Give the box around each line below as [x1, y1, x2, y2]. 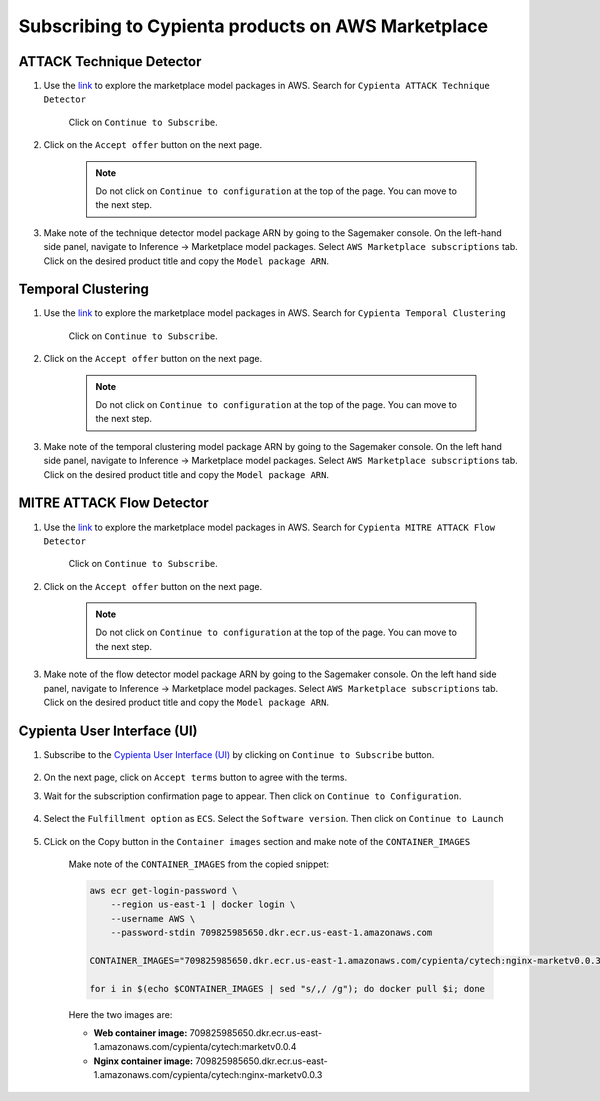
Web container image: [93, 1026, 188, 1039]
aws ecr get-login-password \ [89, 885, 238, 896]
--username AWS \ [110, 913, 196, 924]
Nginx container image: [93, 1055, 194, 1067]
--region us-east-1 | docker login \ [110, 899, 296, 910]
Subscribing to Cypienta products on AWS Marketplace [18, 15, 489, 37]
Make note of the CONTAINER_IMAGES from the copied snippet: [68, 858, 330, 870]
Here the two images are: [68, 1008, 173, 1020]
